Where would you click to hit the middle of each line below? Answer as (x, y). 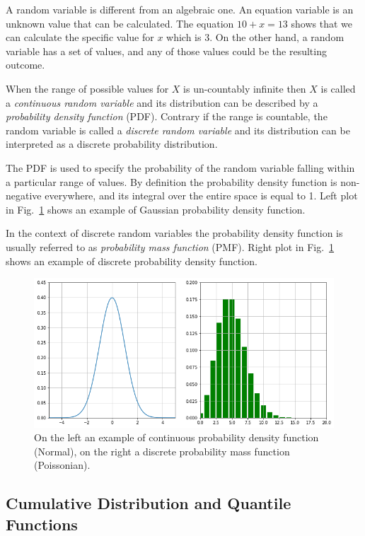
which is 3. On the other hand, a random (255, 37)
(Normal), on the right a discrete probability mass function (162, 451)
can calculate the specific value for (80, 37)
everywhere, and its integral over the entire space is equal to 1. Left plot (201, 196)
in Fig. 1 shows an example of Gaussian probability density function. (156, 209)
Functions (42, 524)
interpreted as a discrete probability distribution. (112, 144)
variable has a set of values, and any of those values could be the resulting (166, 51)
